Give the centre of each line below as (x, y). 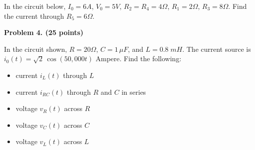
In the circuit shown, (35, 49)
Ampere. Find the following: (138, 58)
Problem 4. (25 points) (44, 32)
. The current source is (217, 49)
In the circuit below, (35, 6)
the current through (34, 16)
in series (134, 92)
